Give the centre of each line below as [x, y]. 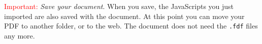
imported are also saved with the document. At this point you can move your [124, 16]
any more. [20, 35]
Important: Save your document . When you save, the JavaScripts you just [119, 6]
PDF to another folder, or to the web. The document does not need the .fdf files [131, 26]
